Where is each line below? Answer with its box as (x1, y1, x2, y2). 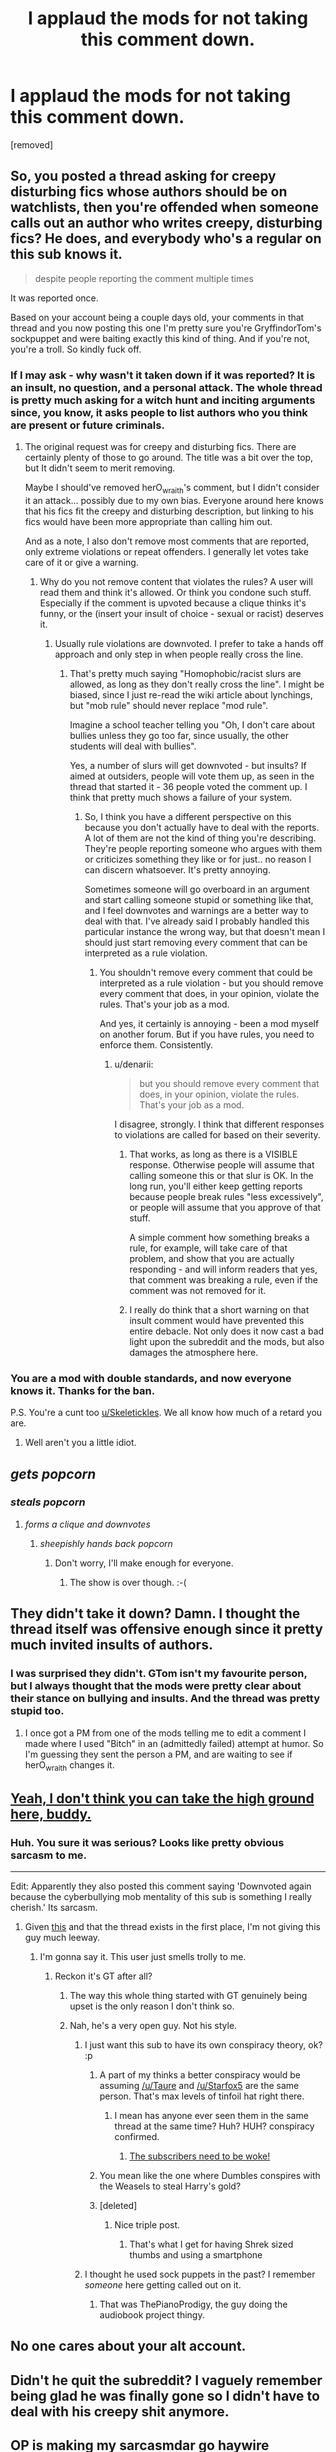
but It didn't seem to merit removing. (24, 462, 176, 474)
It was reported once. (10, 292, 99, 304)
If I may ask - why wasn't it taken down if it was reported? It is (10, 368, 316, 382)
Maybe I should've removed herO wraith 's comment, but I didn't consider (24, 482, 320, 496)
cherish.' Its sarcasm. (10, 1902, 98, 1913)
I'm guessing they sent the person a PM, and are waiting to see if (24, 1748, 293, 1760)
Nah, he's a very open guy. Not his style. (69, 2020, 238, 2031)
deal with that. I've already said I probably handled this (84, 915, 310, 927)
